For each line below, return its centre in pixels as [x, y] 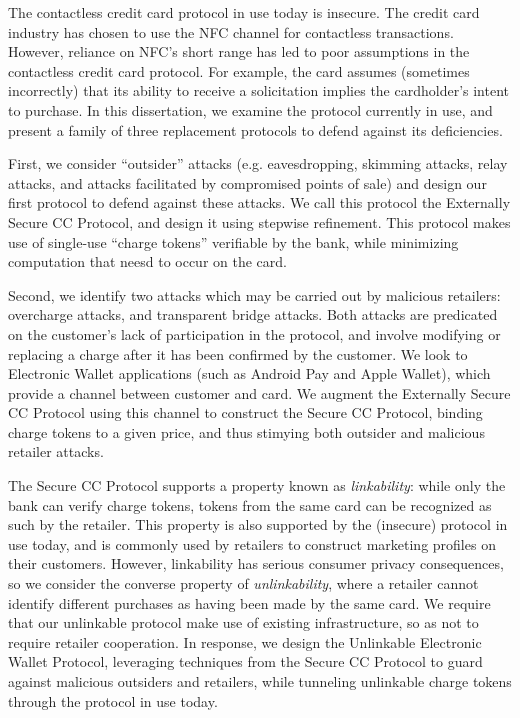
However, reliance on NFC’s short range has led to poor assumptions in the [239, 51]
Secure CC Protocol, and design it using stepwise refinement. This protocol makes [259, 221]
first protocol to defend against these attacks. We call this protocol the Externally [259, 202]
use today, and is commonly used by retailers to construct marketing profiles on [252, 543]
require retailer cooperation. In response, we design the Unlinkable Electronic [245, 641]
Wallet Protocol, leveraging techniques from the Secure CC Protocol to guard [245, 661]
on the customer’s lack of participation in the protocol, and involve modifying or [254, 333]
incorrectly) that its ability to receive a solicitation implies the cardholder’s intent [259, 90]
